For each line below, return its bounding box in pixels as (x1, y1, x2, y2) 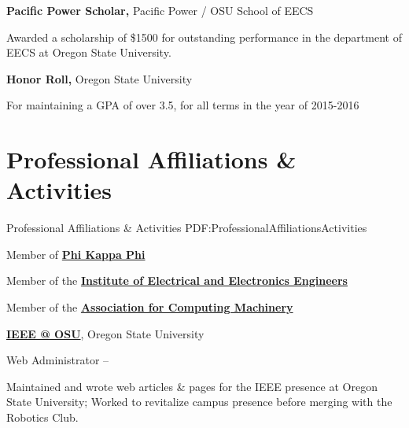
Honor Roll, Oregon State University (6, 70, 193, 87)
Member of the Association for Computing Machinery (6, 299, 293, 315)
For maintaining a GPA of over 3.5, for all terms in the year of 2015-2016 (6, 97, 359, 113)
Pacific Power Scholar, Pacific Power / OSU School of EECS (6, 2, 314, 18)
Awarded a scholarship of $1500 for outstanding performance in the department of (6, 28, 402, 45)
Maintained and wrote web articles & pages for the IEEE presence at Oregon (6, 378, 378, 394)
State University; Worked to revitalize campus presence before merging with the (6, 393, 392, 410)
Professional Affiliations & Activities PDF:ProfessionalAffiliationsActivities (6, 220, 367, 236)
